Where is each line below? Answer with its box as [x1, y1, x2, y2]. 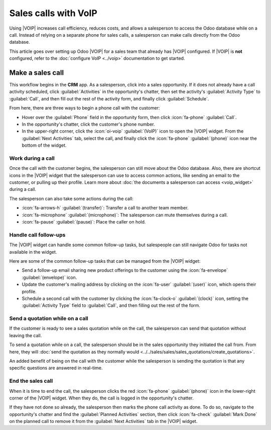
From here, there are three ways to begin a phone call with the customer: [9, 105, 160, 111]
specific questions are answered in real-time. [9, 365, 103, 371]
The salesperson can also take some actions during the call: [9, 195, 133, 201]
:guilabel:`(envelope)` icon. [22, 274, 77, 280]
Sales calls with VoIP [9, 8, 97, 19]
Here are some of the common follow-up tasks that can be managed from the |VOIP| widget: [9, 258, 201, 264]
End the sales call [9, 377, 53, 384]
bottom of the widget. [22, 142, 67, 148]
